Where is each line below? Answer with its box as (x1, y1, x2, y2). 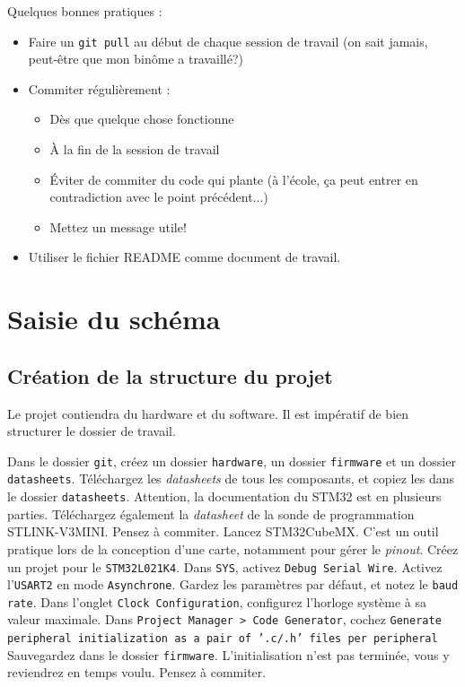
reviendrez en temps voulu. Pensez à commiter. (7, 663, 267, 682)
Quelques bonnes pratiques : (7, 2, 162, 20)
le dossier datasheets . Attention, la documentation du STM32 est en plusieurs (7, 487, 442, 506)
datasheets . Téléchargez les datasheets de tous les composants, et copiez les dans (7, 469, 454, 488)
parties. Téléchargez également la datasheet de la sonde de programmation (7, 504, 415, 523)
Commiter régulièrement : (28, 79, 171, 98)
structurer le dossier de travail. (7, 422, 176, 440)
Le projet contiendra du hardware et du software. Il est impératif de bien (7, 404, 409, 422)
